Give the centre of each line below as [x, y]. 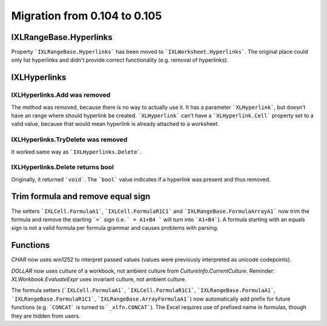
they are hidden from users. [46, 316]
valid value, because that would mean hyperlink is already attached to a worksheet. [115, 124]
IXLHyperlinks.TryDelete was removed [69, 140]
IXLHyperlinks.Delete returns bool [63, 168]
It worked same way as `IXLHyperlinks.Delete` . [77, 152]
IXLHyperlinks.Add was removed [61, 95]
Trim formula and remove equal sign [81, 197]
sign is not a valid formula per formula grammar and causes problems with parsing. [115, 228]
